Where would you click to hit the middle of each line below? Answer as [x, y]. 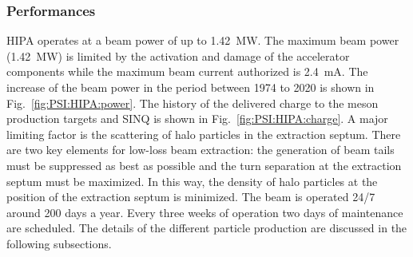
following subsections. [59, 243]
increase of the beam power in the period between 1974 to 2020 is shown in [191, 87]
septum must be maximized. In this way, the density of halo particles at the [192, 181]
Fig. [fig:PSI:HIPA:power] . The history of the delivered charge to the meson [193, 103]
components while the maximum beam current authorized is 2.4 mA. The [187, 71]
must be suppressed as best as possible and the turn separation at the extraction [204, 165]
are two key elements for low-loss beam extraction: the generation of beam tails [201, 150]
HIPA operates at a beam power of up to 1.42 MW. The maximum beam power [203, 40]
